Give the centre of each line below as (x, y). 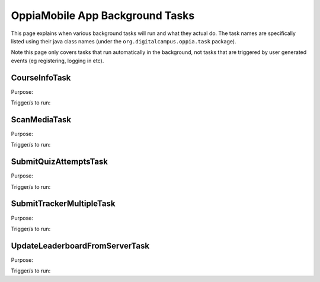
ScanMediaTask (41, 120)
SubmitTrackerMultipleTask (63, 204)
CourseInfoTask (41, 77)
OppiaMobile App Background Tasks (103, 15)
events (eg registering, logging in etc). (57, 61)
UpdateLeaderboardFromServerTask (80, 245)
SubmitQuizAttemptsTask (60, 162)
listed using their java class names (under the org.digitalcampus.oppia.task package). (124, 41)
